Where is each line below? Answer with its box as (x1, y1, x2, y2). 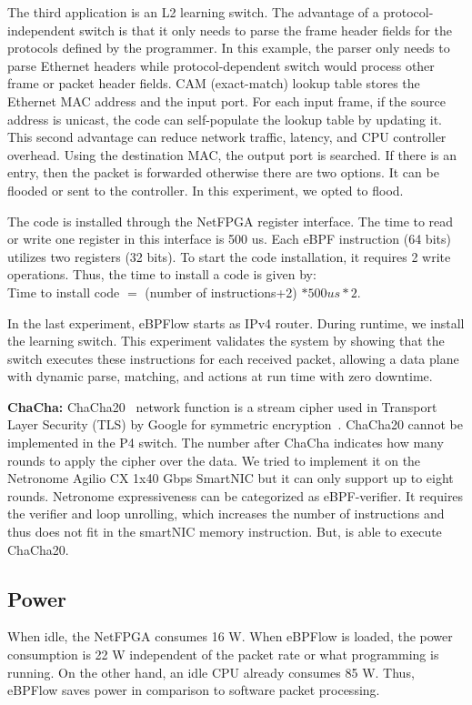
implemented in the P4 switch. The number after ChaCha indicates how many (7, 433, 444, 452)
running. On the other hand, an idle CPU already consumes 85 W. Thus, (7, 662, 415, 681)
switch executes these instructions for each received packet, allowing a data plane (7, 348, 459, 368)
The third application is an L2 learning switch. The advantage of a (7, 3, 379, 21)
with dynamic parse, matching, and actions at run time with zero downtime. (7, 367, 433, 386)
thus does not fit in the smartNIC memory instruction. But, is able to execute (7, 522, 442, 541)
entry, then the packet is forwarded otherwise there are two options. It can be (7, 163, 439, 182)
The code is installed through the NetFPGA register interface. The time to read (7, 211, 454, 230)
